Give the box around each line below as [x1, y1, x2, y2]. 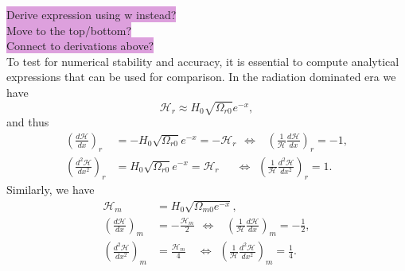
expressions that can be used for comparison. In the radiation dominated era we [6, 68, 396, 85]
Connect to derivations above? [6, 37, 154, 54]
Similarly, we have [6, 181, 95, 198]
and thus [6, 114, 49, 130]
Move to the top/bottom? [6, 21, 132, 38]
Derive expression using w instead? [6, 6, 177, 22]
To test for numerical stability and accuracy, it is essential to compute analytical [6, 52, 399, 69]
